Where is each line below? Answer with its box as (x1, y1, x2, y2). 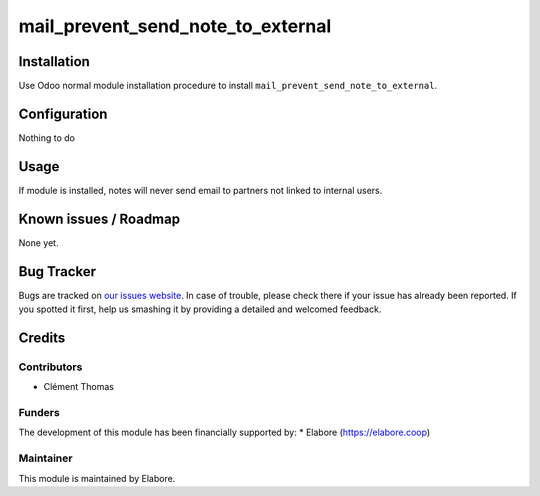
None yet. (18, 236, 59, 249)
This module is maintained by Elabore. (18, 472, 176, 484)
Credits (18, 329, 66, 346)
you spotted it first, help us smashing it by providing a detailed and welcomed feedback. (18, 303, 382, 315)
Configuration (18, 105, 108, 122)
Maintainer (18, 451, 73, 465)
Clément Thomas (43, 381, 115, 393)
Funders (18, 406, 60, 419)
